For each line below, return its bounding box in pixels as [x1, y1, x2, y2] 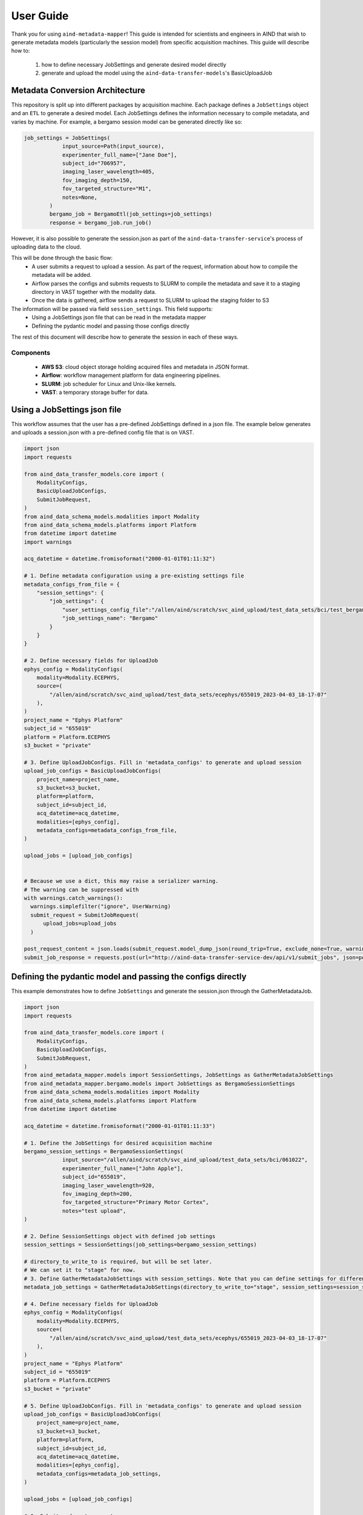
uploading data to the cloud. [11, 243, 82, 251]
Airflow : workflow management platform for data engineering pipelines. [41, 371, 221, 379]
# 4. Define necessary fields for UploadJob [24, 1300, 159, 1307]
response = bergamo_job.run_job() [49, 219, 152, 226]
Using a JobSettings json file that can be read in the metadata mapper [31, 314, 206, 321]
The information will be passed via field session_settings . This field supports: [11, 305, 213, 312]
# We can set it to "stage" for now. [24, 1267, 136, 1274]
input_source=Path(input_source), [62, 143, 165, 150]
